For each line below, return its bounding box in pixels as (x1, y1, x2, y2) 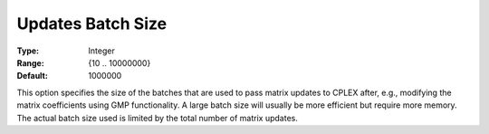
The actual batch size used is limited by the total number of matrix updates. (16, 112, 298, 123)
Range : (16, 57, 44, 68)
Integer (88, 45, 115, 56)
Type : (16, 45, 40, 56)
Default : (16, 71, 49, 81)
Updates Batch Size (16, 14, 168, 33)
